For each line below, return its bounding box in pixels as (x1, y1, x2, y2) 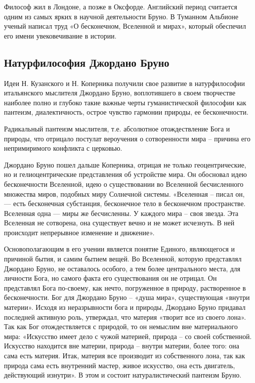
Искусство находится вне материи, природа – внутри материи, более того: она (4, 340, 239, 351)
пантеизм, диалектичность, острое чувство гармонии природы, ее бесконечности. (4, 107, 249, 117)
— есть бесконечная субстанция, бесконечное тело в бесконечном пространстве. (4, 198, 246, 209)
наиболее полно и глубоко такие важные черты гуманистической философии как (4, 97, 247, 107)
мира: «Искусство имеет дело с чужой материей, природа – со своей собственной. (4, 331, 252, 341)
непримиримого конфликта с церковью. (4, 143, 123, 153)
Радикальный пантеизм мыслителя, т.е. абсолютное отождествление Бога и (4, 123, 230, 133)
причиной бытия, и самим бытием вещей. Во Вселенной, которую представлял (4, 254, 242, 264)
